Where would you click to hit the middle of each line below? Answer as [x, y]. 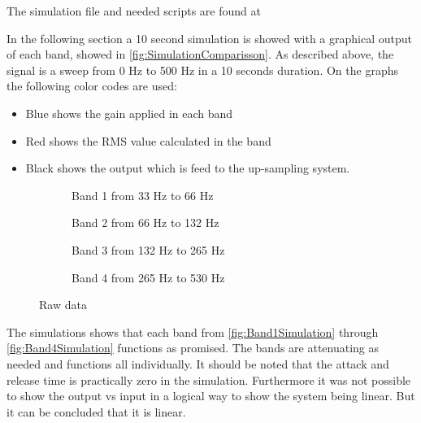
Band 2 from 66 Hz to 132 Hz [145, 222]
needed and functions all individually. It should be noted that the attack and [198, 363]
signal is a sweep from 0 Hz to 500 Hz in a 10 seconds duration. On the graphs [202, 70]
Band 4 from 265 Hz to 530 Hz [148, 277]
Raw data [63, 305]
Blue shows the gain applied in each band [129, 113]
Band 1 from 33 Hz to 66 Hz [143, 195]
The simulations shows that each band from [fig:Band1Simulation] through [193, 331]
